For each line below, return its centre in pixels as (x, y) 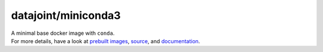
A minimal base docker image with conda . (63, 33)
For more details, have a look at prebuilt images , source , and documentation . (106, 41)
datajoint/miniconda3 (66, 15)
